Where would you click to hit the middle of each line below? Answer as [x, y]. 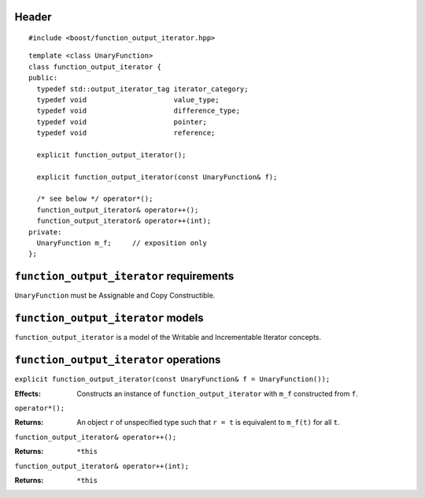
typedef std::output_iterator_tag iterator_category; [142, 89]
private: [45, 232]
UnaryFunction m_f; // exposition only [122, 243]
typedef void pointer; [122, 122]
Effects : [28, 393]
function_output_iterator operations [118, 360]
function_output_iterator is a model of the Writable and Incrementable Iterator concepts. [168, 338]
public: [43, 78]
